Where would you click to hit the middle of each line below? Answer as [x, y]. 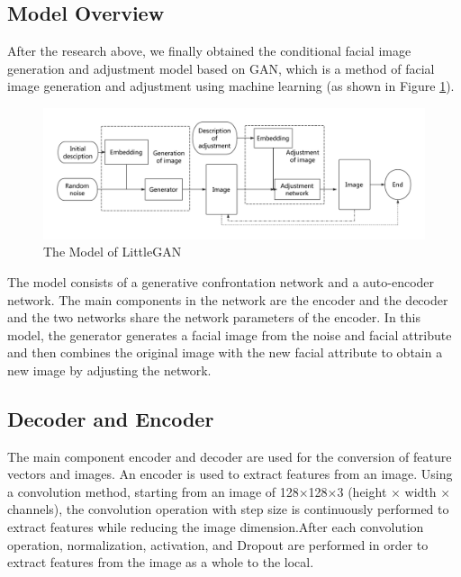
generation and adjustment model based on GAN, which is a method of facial [221, 68]
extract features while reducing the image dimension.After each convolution [216, 527]
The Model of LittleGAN [113, 252]
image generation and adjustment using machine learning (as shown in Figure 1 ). [231, 86]
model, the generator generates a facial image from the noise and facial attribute [230, 334]
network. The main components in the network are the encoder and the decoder [228, 299]
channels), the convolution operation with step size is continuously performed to [228, 509]
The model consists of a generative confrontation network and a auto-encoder [221, 281]
